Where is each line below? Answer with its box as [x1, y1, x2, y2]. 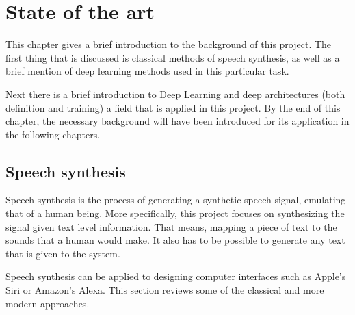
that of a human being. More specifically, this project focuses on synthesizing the [5, 206, 345, 220]
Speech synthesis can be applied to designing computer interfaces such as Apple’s [5, 269, 346, 283]
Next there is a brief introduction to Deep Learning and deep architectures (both [5, 86, 345, 101]
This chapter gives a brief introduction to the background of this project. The [5, 37, 332, 51]
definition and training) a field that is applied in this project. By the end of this [5, 100, 341, 114]
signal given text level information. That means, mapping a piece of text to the [5, 219, 337, 234]
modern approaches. [5, 296, 90, 310]
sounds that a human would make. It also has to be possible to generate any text [5, 233, 345, 247]
